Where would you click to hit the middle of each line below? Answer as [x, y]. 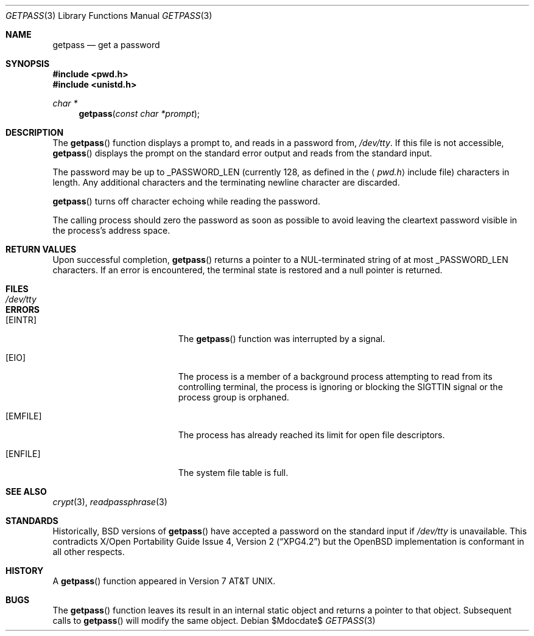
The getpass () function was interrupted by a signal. [282, 339]
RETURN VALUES [41, 249]
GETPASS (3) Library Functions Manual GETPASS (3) [109, 16]
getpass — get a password [106, 45]
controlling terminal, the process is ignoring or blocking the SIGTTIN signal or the [340, 387]
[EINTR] [21, 320]
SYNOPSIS [28, 64]
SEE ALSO [26, 491]
